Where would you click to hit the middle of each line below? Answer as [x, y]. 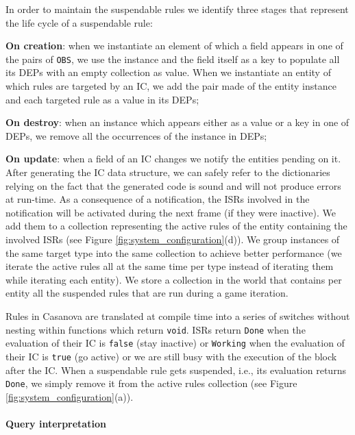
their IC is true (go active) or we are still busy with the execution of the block [171, 356]
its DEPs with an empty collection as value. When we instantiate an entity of [168, 72]
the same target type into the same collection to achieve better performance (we [174, 252]
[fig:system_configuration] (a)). [70, 396]
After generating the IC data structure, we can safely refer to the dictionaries [168, 172]
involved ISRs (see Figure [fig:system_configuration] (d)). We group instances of [173, 239]
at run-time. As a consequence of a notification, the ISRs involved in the [158, 199]
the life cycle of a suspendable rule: [79, 22]
